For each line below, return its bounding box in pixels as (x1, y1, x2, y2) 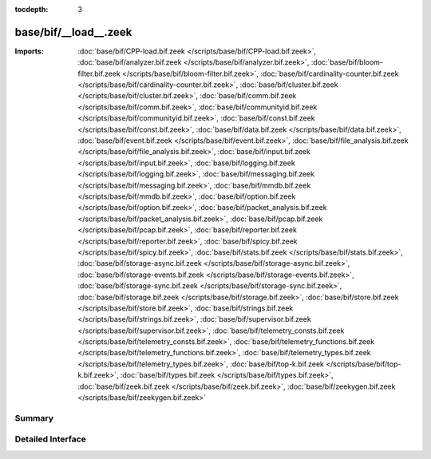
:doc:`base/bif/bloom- (310, 57, 383, 67)
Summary (14, 412, 54, 423)
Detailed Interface (14, 433, 87, 445)
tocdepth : (14, 5, 49, 14)
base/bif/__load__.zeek (14, 25, 132, 39)
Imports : (14, 46, 44, 56)
